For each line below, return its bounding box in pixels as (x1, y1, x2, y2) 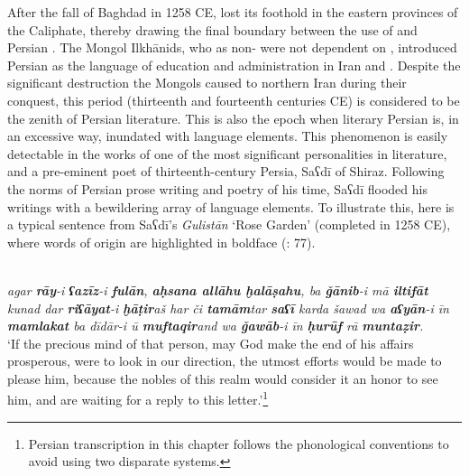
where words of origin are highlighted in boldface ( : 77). (7, 232, 316, 251)
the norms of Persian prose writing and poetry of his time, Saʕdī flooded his (7, 179, 428, 198)
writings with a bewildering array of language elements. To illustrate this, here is (7, 197, 455, 216)
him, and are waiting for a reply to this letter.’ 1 (7, 387, 269, 409)
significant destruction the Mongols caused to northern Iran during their (7, 73, 407, 92)
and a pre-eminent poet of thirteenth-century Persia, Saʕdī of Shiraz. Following (7, 162, 445, 181)
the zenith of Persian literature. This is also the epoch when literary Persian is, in (7, 108, 459, 127)
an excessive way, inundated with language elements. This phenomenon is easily (7, 126, 448, 145)
